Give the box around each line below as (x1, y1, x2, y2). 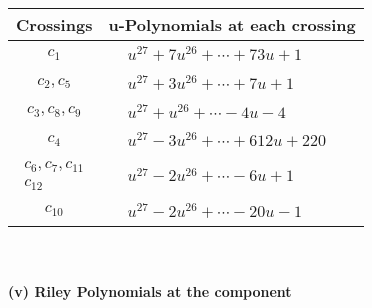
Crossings (16, 13, 93, 36)
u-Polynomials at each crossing (108, 13, 356, 36)
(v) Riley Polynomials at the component (8, 281, 292, 302)
